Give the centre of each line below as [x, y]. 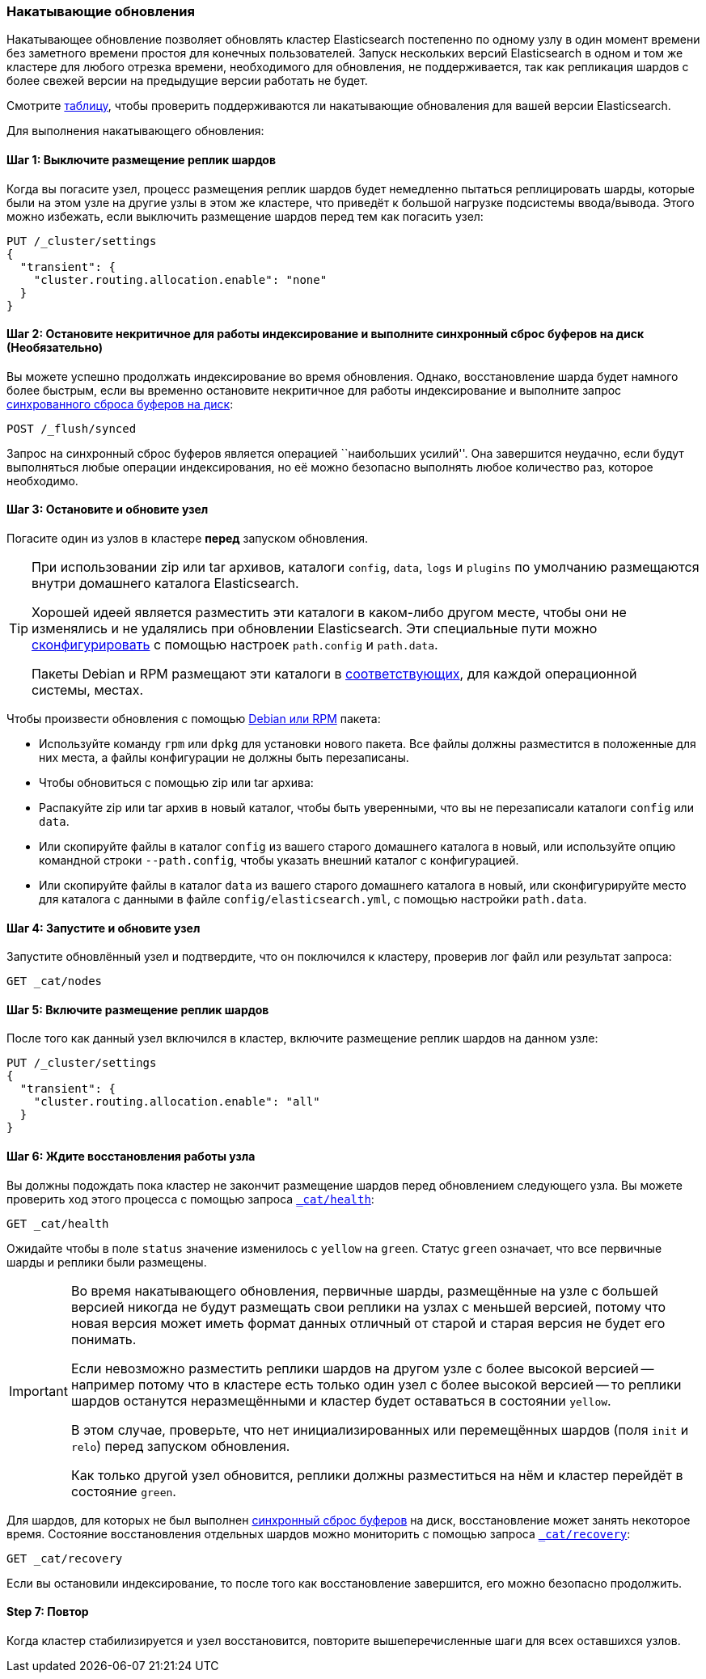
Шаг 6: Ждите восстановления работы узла [131, 1157]
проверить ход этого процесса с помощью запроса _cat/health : [190, 1199]
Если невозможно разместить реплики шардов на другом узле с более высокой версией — [362, 1368]
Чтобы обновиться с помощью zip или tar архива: [176, 783]
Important [38, 1391]
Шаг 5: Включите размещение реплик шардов [138, 1009]
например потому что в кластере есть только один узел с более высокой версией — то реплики [376, 1384]
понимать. [104, 1339]
